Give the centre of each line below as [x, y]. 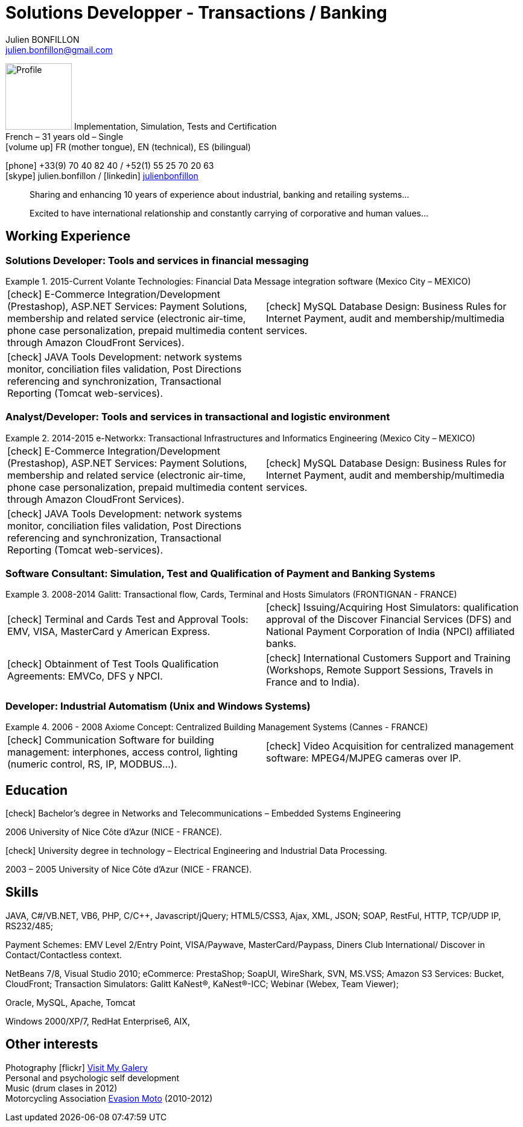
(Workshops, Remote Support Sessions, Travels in [380, 670]
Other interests [52, 1044]
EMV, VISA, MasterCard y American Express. [109, 632]
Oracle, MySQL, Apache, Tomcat [71, 1002]
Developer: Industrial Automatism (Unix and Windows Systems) [158, 706]
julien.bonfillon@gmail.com [59, 49]
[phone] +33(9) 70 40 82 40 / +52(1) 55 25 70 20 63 [110, 165]
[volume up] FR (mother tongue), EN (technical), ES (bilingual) [128, 147]
